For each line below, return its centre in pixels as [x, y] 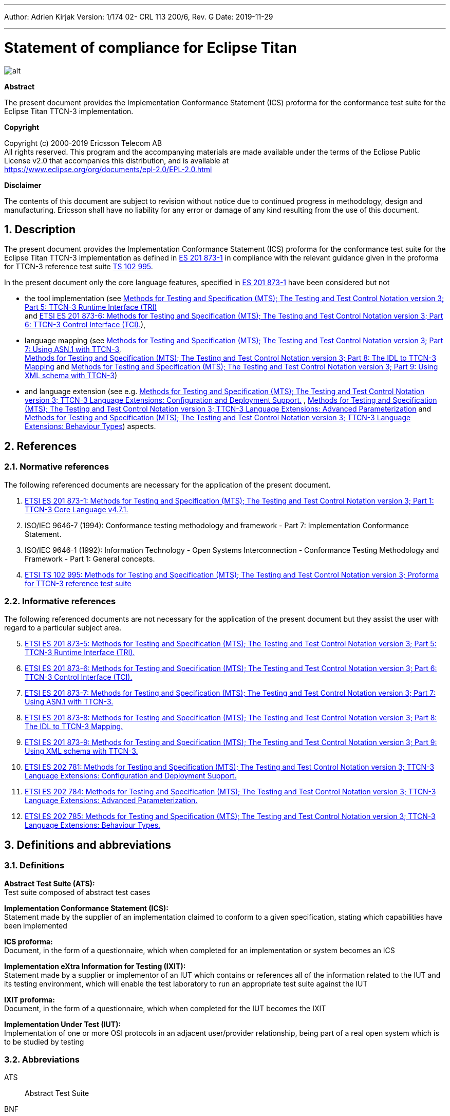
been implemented [36, 925]
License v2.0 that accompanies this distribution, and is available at [117, 160]
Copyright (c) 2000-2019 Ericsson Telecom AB [83, 143]
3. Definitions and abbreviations [88, 845]
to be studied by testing [44, 1041]
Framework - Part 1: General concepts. [90, 559]
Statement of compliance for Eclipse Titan [151, 48]
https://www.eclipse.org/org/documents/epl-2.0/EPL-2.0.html [108, 169]
